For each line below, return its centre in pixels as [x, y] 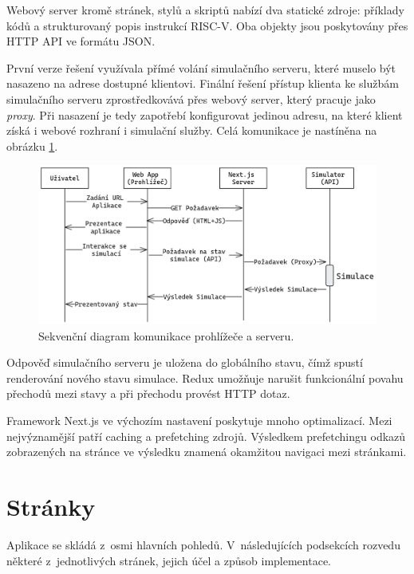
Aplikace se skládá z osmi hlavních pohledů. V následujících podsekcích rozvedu [203, 544]
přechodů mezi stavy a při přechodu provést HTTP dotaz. [148, 393]
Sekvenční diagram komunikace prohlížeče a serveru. [166, 335]
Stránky [51, 507]
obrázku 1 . [32, 145]
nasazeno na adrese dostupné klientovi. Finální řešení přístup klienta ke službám [203, 83]
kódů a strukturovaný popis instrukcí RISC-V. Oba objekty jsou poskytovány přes [207, 25]
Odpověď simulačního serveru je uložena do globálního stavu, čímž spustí [185, 362]
